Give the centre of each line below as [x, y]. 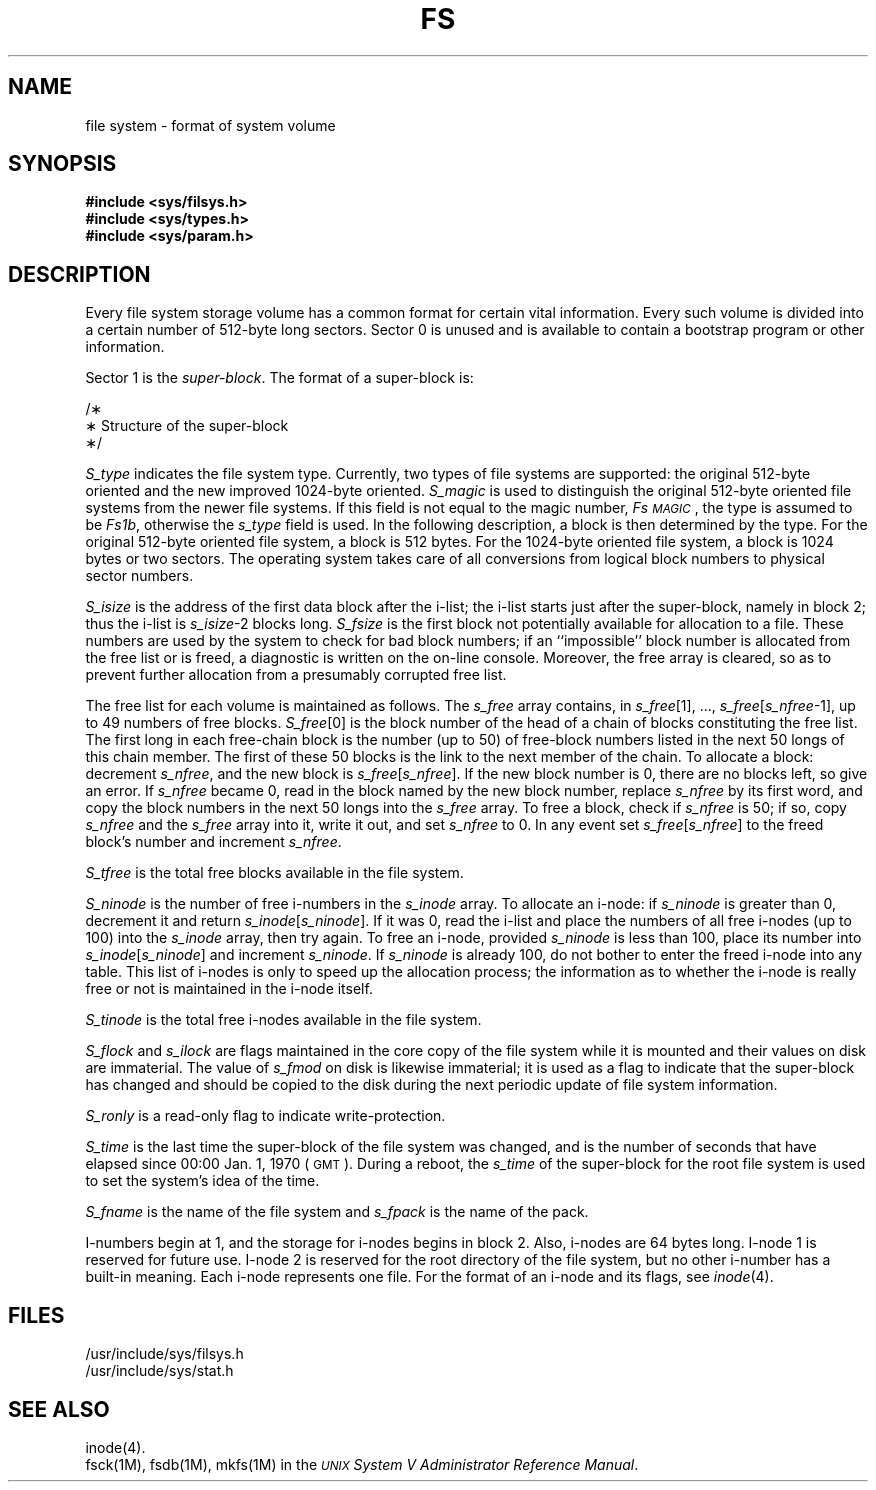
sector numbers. [139, 576]
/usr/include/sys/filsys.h [164, 1354]
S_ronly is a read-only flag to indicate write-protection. [265, 1116]
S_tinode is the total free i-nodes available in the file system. [283, 1020]
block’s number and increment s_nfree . [213, 842]
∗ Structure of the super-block [187, 426]
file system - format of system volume [210, 125]
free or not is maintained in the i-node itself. [229, 989]
